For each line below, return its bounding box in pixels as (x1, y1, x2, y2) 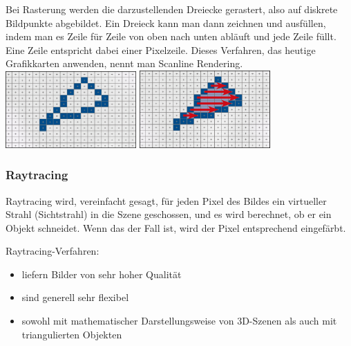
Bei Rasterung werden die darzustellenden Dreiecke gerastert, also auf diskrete (6, 1, 338, 16)
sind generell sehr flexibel (21, 290, 129, 304)
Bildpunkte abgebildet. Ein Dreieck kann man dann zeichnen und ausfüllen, (6, 15, 326, 30)
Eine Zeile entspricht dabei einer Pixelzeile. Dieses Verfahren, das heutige (6, 42, 316, 57)
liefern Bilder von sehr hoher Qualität (21, 266, 182, 281)
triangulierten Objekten (21, 327, 122, 341)
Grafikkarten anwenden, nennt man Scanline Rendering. (6, 56, 243, 71)
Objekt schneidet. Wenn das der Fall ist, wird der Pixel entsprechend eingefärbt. (6, 220, 346, 235)
